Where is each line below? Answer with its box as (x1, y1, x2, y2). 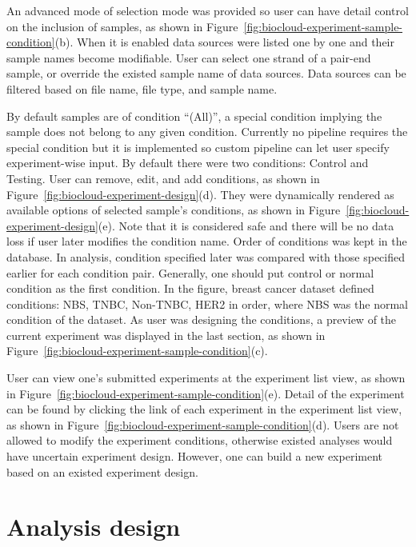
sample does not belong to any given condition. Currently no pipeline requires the (6, 123, 408, 140)
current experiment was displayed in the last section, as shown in (6, 326, 326, 343)
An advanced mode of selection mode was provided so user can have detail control (6, 2, 409, 18)
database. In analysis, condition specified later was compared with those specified (6, 248, 405, 265)
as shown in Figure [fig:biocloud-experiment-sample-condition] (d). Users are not (6, 416, 399, 433)
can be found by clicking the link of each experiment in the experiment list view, (6, 401, 402, 417)
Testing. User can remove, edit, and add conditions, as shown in (6, 170, 320, 186)
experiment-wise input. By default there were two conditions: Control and (6, 154, 369, 171)
